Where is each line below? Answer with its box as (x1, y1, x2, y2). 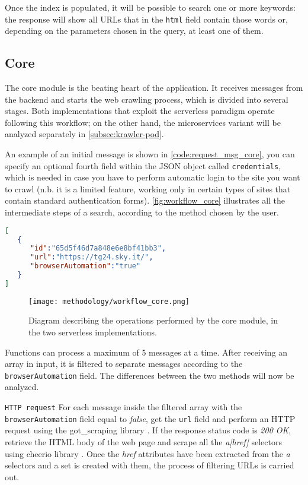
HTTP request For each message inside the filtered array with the (5, 401, 242, 413)
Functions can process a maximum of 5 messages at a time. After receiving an (5, 345, 288, 358)
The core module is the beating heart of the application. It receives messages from (5, 81, 303, 94)
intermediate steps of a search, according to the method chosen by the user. (5, 206, 279, 218)
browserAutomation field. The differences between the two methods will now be (5, 369, 294, 381)
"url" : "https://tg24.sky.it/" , (30, 253, 153, 262)
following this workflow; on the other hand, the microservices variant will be (5, 116, 281, 128)
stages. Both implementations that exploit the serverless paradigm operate (5, 104, 275, 117)
